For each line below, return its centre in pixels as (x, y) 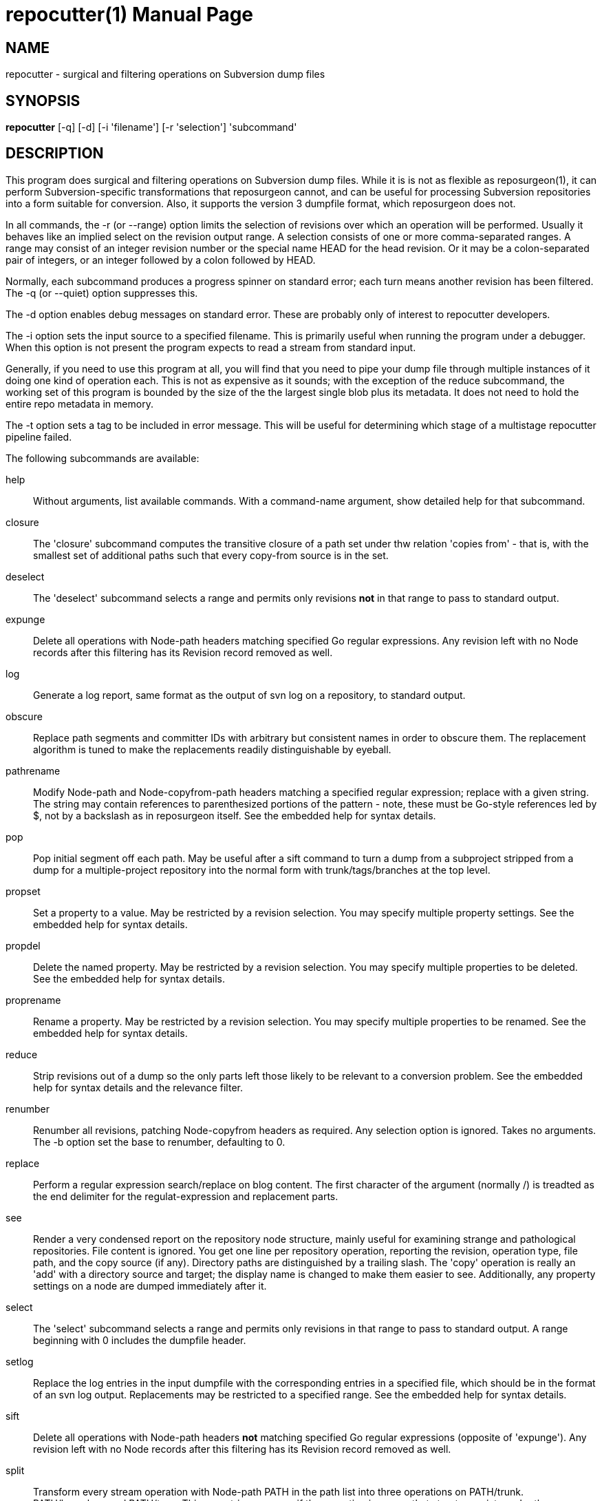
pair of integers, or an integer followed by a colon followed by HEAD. (161, 260)
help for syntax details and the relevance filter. (138, 1087)
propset (23, 891)
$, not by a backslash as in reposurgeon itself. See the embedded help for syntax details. (235, 815)
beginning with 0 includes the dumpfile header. (140, 1340)
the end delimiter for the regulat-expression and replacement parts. (186, 1196)
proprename (33, 1000)
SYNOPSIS (43, 101)
